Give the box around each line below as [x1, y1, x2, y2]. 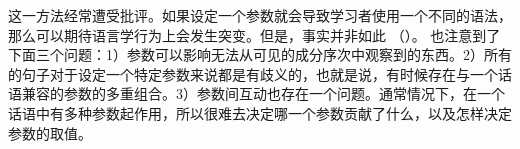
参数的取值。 [8, 122, 92, 143]
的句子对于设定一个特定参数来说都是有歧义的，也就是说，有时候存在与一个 [8, 63, 498, 84]
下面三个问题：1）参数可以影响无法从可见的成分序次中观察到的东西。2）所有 [8, 44, 512, 65]
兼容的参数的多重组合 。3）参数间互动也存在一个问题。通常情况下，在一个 [21, 83, 505, 104]
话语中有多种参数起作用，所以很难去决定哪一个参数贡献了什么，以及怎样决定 [8, 102, 512, 123]
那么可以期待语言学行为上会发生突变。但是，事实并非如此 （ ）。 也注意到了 [8, 24, 501, 45]
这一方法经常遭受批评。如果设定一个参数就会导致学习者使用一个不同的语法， [8, 5, 512, 25]
